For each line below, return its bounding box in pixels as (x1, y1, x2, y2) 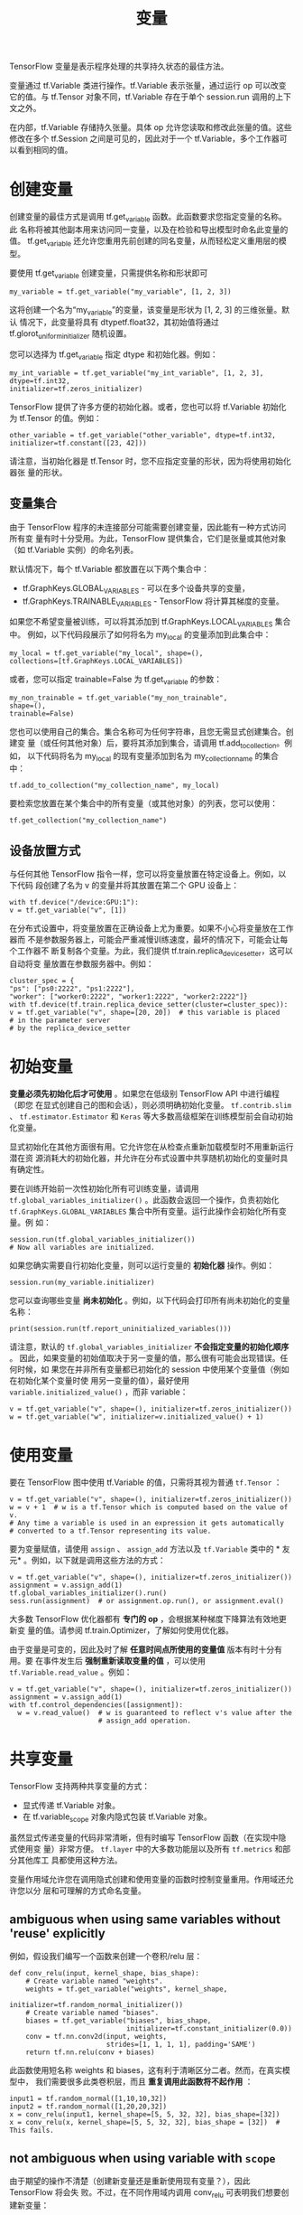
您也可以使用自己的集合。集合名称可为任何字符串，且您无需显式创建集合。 (9, 726, 286, 737)
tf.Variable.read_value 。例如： (9, 1666, 133, 1677)
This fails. (9, 2126, 54, 2135)
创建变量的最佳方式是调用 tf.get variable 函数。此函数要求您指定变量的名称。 (9, 211, 287, 224)
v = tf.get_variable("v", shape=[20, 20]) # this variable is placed (9, 1008, 280, 1017)
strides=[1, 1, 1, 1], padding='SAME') (106, 2040, 256, 2050)
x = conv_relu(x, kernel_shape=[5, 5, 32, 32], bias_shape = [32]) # (9, 2118, 280, 2127)
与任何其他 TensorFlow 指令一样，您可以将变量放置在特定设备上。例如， (9, 868, 279, 879)
